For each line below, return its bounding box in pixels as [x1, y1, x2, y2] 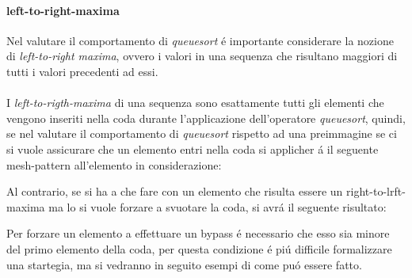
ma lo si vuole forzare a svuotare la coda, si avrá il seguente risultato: [48, 198, 387, 215]
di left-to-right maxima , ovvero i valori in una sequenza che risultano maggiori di [6, 48, 398, 64]
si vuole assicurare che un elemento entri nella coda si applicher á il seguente [6, 140, 379, 157]
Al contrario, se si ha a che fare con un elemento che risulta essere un [6, 183, 343, 200]
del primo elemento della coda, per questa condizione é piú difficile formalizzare [6, 240, 392, 257]
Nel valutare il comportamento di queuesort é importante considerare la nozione [6, 32, 394, 48]
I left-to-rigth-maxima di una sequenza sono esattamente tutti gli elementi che [6, 94, 384, 111]
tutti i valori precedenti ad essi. [6, 63, 158, 79]
